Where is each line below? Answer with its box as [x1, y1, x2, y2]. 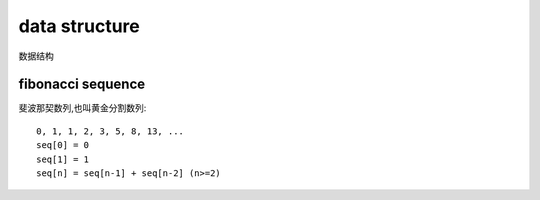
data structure [18, 15, 140, 37]
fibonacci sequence [18, 76, 146, 93]
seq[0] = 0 [36, 140, 90, 151]
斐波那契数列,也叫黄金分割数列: [18, 102, 147, 114]
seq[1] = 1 [36, 153, 90, 165]
